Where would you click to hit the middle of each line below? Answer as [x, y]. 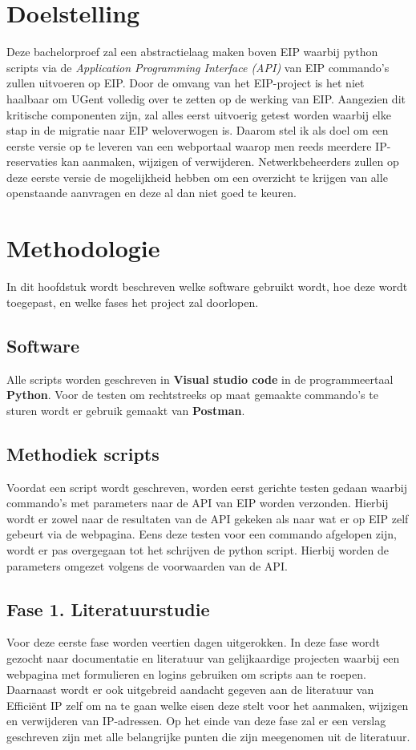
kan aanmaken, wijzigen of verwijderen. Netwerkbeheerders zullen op [230, 161]
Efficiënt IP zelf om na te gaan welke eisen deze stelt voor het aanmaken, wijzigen [208, 705]
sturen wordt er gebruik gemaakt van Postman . [126, 410]
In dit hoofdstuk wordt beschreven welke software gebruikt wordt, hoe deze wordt [207, 286]
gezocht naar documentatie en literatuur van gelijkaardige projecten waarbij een [203, 657]
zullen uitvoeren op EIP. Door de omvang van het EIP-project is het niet [186, 83]
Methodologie [83, 248]
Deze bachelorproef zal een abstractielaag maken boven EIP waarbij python [192, 52]
